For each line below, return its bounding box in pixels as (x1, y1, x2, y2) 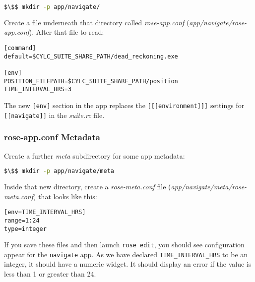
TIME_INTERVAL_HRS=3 (4, 86, 72, 93)
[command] (4, 45, 36, 52)
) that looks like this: (33, 191, 97, 201)
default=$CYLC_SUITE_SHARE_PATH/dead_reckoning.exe (4, 53, 178, 60)
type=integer (4, 225, 47, 232)
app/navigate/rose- (189, 17, 247, 27)
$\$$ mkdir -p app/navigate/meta (4, 168, 114, 175)
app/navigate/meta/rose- (171, 181, 247, 191)
